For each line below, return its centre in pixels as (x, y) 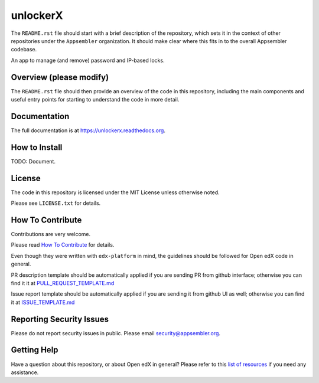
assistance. (25, 372)
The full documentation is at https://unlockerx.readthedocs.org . (88, 130)
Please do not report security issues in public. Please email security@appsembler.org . (116, 333)
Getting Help (35, 350)
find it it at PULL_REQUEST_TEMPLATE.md (63, 283)
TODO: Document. (33, 161)
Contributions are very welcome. (51, 234)
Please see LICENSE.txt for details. (56, 203)
